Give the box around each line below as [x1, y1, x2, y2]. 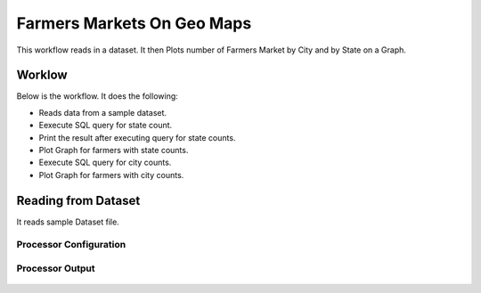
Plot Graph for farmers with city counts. [38, 169, 184, 180]
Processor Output [16, 263, 95, 275]
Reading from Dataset [16, 192, 141, 208]
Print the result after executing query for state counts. [38, 132, 236, 142]
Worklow [16, 68, 68, 83]
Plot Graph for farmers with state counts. [38, 145, 189, 156]
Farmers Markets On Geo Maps [16, 13, 252, 33]
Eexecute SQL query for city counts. [38, 157, 172, 168]
